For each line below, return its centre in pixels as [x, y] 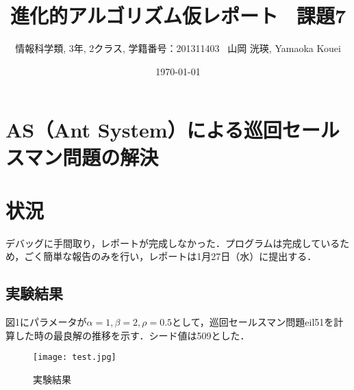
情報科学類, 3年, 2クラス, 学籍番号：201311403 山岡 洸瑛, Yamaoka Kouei [178, 48]
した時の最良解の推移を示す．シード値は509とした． [132, 335]
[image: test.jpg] [75, 357]
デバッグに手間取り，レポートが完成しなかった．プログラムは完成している [173, 243]
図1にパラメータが [46, 322]
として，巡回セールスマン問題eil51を [253, 322]
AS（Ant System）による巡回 [144, 130]
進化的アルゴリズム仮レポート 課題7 [178, 15]
